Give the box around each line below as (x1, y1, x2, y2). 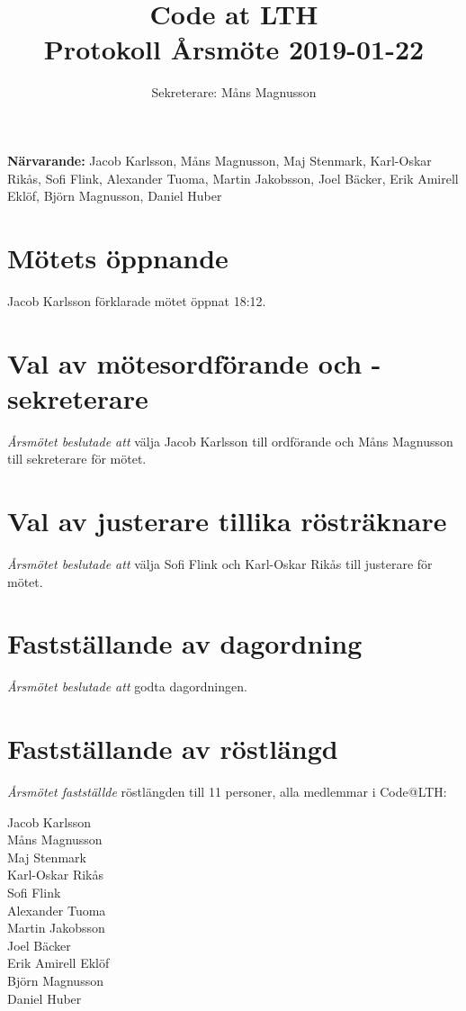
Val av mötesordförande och (7, 344, 363, 381)
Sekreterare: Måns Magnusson (151, 83, 317, 102)
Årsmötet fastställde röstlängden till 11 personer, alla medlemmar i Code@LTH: (7, 782, 447, 801)
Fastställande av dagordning (7, 625, 363, 662)
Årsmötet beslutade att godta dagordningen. (7, 677, 247, 696)
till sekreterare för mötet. (7, 449, 147, 468)
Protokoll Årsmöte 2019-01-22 (43, 31, 425, 68)
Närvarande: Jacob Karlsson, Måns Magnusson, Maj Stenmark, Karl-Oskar (7, 150, 432, 169)
